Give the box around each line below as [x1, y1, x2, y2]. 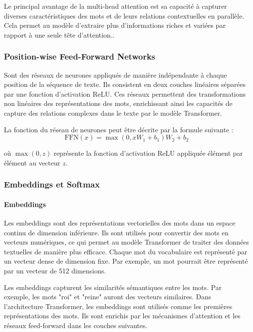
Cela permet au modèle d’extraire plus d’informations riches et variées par [4, 20, 226, 30]
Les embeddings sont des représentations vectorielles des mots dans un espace [4, 217, 235, 228]
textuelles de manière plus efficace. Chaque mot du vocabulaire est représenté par [4, 246, 247, 256]
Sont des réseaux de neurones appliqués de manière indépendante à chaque [4, 69, 227, 80]
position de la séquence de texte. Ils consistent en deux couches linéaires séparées [4, 79, 246, 89]
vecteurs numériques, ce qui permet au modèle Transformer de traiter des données [4, 237, 249, 247]
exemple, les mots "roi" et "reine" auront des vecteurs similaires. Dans [4, 291, 212, 302]
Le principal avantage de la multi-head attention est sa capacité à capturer [4, 1, 227, 11]
